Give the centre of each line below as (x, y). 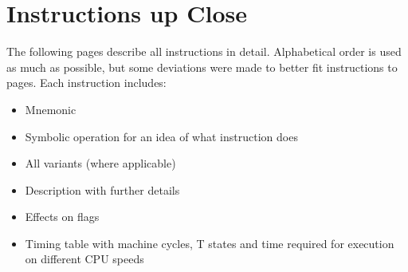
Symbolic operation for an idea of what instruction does (161, 136)
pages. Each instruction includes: (86, 83)
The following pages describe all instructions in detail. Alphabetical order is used (204, 51)
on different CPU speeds (84, 259)
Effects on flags (62, 217)
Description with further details (102, 189)
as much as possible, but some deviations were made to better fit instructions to (202, 67)
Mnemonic (51, 109)
